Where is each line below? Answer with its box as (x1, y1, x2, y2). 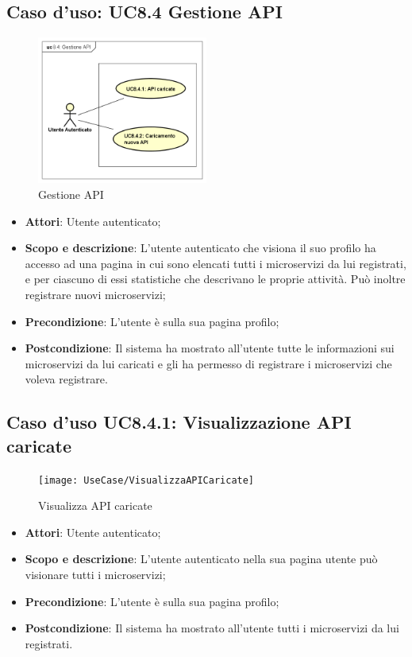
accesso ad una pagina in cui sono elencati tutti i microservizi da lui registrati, (25, 255, 406, 271)
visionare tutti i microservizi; (25, 566, 166, 583)
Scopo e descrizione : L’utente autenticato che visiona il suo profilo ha (25, 239, 376, 256)
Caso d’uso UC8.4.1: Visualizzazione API (6, 410, 352, 434)
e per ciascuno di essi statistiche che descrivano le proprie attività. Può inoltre (25, 270, 406, 287)
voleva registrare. (25, 371, 108, 387)
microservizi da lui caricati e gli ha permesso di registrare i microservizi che (25, 355, 392, 371)
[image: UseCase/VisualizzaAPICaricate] (38, 474, 255, 486)
